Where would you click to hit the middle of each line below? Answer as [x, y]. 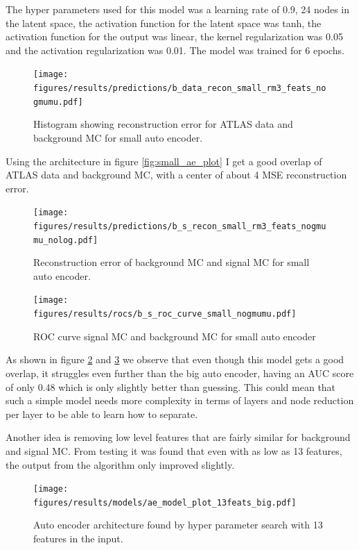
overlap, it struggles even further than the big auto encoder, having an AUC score [180, 373]
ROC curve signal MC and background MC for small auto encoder [175, 336]
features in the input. [78, 539]
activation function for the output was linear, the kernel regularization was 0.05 [174, 36]
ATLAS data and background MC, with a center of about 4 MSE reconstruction [176, 175]
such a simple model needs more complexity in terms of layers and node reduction [180, 400]
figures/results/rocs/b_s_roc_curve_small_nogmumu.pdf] [165, 314]
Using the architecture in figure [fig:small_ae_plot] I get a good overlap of [164, 161]
